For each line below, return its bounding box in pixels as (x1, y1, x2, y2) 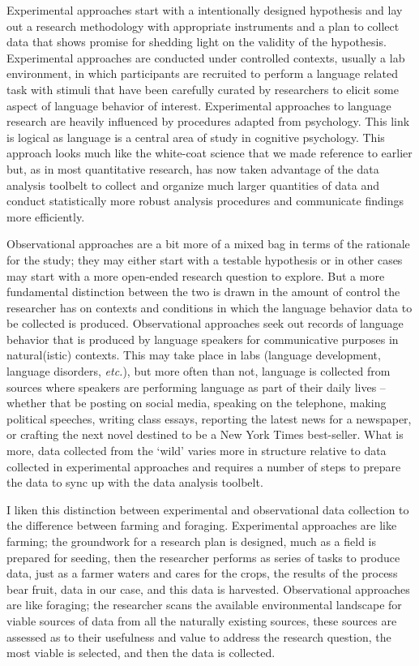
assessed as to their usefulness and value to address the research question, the (6, 628, 391, 645)
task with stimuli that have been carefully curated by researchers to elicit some (6, 80, 399, 97)
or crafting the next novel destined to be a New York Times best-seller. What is (6, 426, 404, 443)
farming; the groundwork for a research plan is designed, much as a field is (6, 533, 377, 549)
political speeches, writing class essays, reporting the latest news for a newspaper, (6, 410, 412, 427)
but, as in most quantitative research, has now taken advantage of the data (6, 160, 379, 177)
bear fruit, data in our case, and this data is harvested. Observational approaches (6, 580, 410, 597)
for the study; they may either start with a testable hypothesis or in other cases (6, 251, 403, 268)
